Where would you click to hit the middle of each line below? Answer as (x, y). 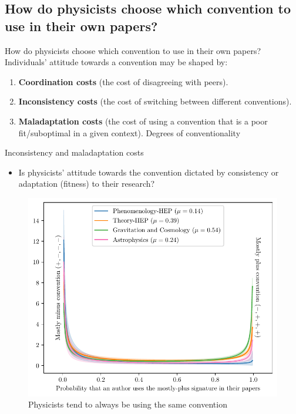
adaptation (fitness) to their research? (87, 184)
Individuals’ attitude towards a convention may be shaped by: (116, 62)
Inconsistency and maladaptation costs (74, 152)
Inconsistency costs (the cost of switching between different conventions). (155, 101)
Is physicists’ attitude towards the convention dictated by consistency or (149, 172)
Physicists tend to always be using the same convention (128, 404)
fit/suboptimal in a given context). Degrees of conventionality (129, 132)
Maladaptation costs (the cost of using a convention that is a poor (143, 121)
